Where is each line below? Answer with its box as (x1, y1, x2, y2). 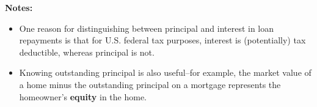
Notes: (5, 1, 33, 13)
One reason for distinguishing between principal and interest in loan (19, 21, 274, 34)
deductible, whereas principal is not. (19, 45, 155, 58)
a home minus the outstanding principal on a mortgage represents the (19, 78, 281, 90)
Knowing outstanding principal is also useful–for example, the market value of (19, 66, 312, 79)
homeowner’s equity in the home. (19, 90, 147, 103)
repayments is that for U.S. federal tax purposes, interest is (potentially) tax (19, 34, 306, 46)
